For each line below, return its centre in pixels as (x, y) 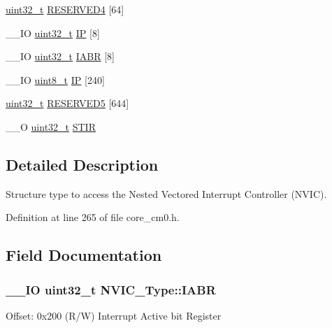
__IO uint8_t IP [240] (55, 79)
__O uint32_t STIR (51, 126)
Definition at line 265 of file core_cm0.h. (93, 217)
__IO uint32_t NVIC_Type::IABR (111, 289)
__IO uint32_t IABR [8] (60, 56)
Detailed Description (82, 164)
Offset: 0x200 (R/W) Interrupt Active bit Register (114, 315)
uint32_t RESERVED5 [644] (67, 103)
